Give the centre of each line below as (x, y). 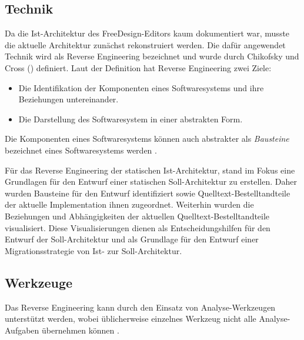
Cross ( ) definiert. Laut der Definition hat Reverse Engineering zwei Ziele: (138, 67)
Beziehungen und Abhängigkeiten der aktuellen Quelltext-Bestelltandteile (137, 216)
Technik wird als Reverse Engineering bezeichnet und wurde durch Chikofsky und (152, 56)
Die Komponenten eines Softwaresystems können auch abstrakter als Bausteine (147, 139)
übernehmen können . (81, 330)
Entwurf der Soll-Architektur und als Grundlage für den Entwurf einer (132, 239)
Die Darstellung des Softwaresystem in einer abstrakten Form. (131, 119)
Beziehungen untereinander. (69, 99)
